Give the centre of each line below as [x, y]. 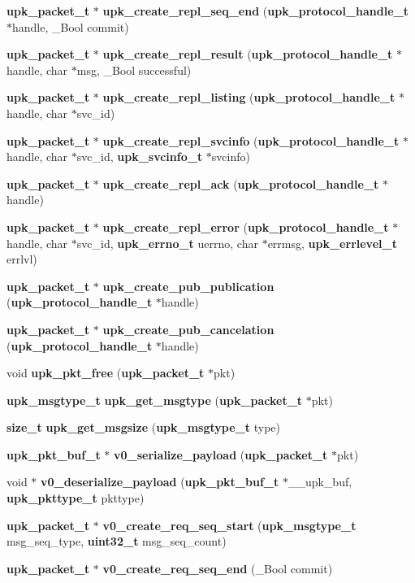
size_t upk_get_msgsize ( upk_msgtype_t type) [143, 427]
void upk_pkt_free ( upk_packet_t [106, 373]
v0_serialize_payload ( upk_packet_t [221, 454]
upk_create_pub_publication [188, 286]
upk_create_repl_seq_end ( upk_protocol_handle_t [255, 11]
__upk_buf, [320, 482]
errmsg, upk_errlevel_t [332, 243]
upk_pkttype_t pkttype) [76, 498]
